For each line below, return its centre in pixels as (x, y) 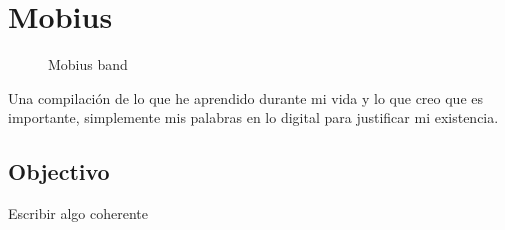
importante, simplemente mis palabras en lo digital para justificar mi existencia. (253, 117)
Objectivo (59, 171)
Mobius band (88, 64)
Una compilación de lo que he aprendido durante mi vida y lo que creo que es (246, 97)
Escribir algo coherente (78, 213)
